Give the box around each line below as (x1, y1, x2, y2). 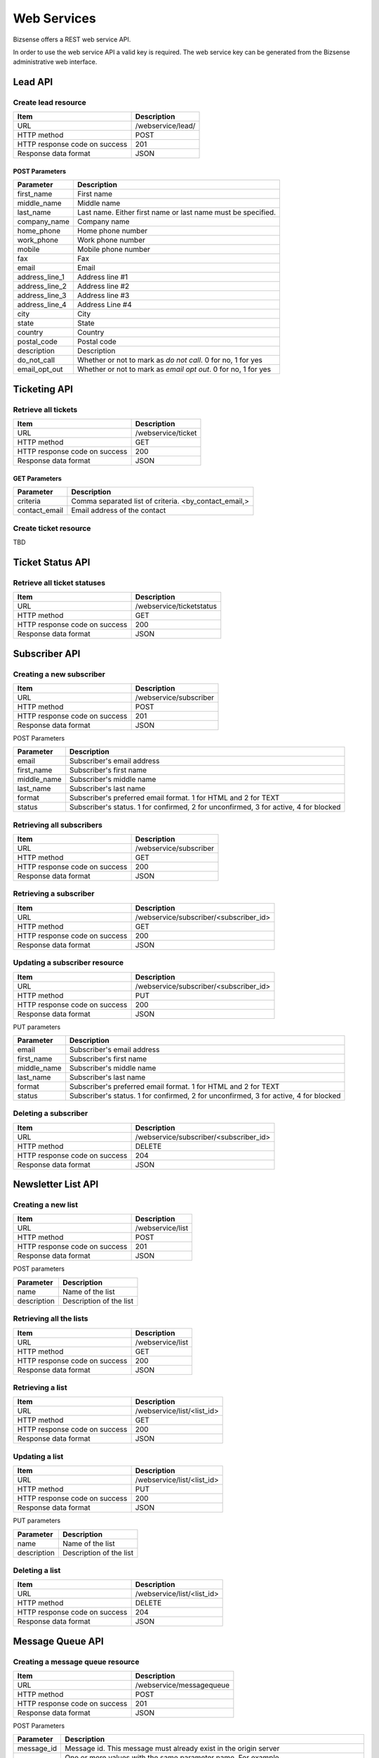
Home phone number (77, 226, 147, 236)
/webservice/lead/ (135, 121, 196, 131)
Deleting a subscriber (13, 1108, 88, 1118)
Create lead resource (13, 98, 87, 108)
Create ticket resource (13, 523, 91, 533)
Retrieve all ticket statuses (13, 577, 106, 587)
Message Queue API (13, 1635, 105, 1647)
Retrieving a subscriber (13, 889, 95, 899)
